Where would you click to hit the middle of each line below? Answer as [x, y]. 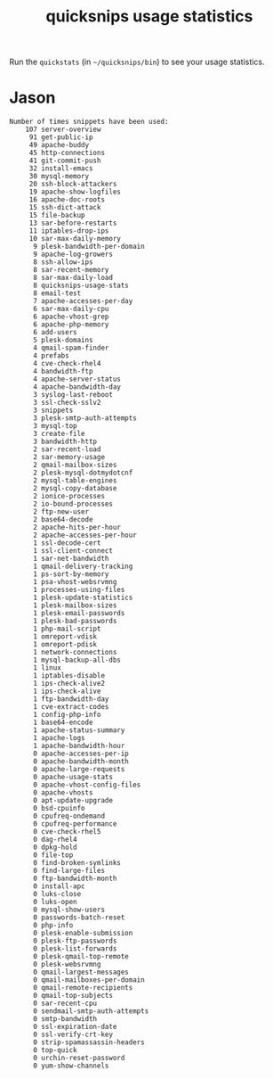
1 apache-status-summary [79, 730]
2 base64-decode [63, 520]
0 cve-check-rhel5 [67, 832]
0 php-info [53, 926]
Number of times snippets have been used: [89, 122]
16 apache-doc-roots [67, 200]
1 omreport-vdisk [65, 637]
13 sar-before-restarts [73, 223]
